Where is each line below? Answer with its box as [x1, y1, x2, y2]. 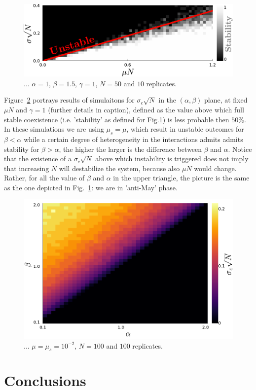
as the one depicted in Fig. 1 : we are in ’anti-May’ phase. [4, 182, 178, 192]
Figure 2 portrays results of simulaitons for [4, 95, 135, 105]
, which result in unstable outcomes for [126, 124, 244, 134]
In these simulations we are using [4, 124, 104, 134]
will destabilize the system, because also [59, 163, 180, 173]
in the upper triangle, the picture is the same [113, 173, 250, 183]
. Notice [228, 143, 252, 154]
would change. [194, 163, 237, 173]
